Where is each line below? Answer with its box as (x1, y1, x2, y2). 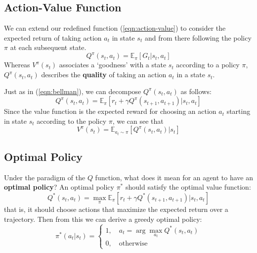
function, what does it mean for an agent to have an (95, 172, 254, 182)
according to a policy (176, 59, 240, 70)
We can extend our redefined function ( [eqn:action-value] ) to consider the (4, 23, 226, 33)
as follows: (180, 86, 212, 96)
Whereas (4, 59, 30, 70)
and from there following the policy (144, 32, 252, 43)
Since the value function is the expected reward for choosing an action (4, 106, 216, 116)
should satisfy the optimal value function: (125, 182, 251, 192)
